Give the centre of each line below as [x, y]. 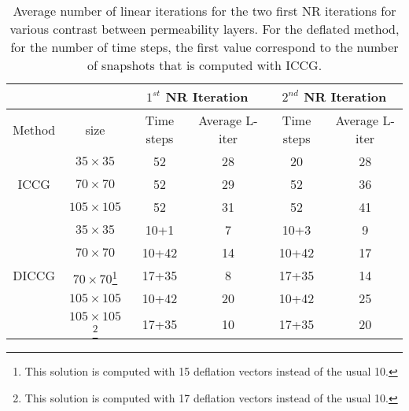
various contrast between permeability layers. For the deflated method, [204, 29]
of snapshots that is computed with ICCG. [204, 65]
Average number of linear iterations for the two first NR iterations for [204, 11]
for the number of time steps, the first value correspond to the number [204, 47]
